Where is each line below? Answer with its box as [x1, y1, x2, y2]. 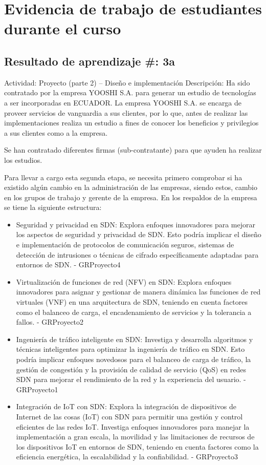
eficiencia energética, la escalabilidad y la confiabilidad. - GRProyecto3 [16, 451, 238, 462]
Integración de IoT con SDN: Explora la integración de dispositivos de [16, 401, 236, 412]
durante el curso [4, 18, 121, 39]
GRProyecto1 [16, 384, 58, 394]
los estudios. [4, 154, 42, 165]
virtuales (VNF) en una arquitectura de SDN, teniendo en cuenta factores [16, 297, 248, 307]
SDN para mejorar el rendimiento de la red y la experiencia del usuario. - [16, 374, 246, 385]
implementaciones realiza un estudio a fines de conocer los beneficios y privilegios [4, 117, 259, 128]
